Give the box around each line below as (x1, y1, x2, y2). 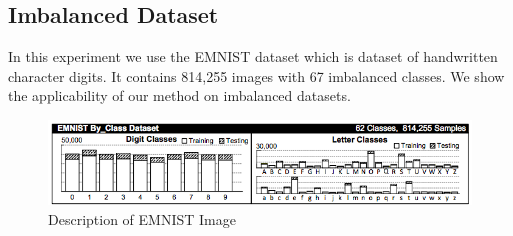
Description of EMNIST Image (48, 208, 236, 229)
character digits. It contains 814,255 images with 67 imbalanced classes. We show (8, 65, 505, 86)
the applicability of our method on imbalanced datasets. (8, 85, 351, 106)
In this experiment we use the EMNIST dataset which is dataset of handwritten (8, 46, 498, 67)
